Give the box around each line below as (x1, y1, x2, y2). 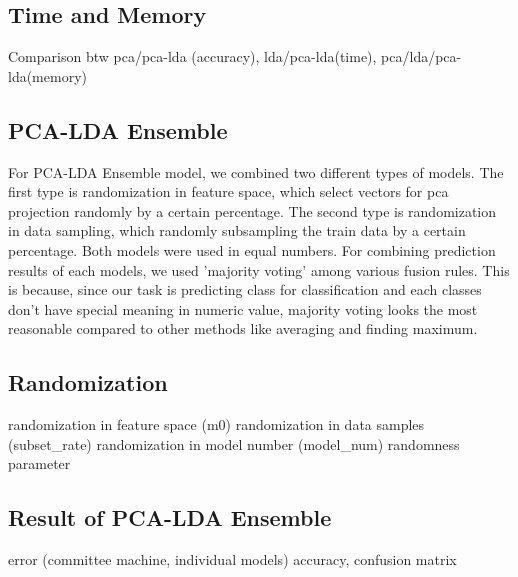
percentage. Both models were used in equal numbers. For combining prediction (8, 239, 496, 260)
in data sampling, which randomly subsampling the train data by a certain (8, 220, 466, 241)
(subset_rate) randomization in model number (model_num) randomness (8, 433, 460, 454)
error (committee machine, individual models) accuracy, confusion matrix (8, 549, 457, 570)
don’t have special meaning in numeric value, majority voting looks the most (8, 298, 478, 319)
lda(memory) (8, 65, 87, 86)
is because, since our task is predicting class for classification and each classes (8, 279, 482, 300)
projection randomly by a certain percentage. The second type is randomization (8, 200, 497, 221)
